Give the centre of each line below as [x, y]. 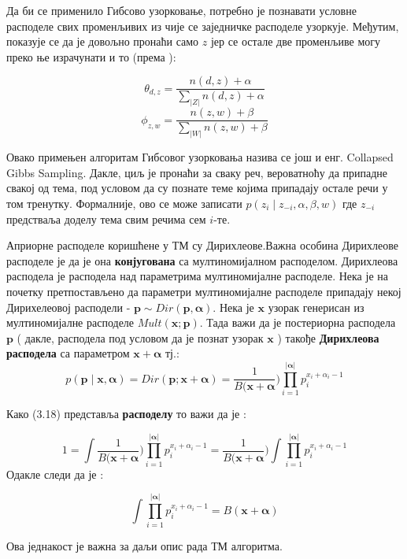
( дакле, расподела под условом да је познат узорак [140, 337]
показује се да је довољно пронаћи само [103, 41]
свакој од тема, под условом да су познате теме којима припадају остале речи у [197, 188]
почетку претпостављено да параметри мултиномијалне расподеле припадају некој [204, 291]
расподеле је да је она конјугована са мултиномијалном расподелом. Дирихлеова [202, 260]
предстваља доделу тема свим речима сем [106, 218]
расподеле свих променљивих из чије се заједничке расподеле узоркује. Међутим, [203, 26]
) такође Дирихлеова [328, 337]
